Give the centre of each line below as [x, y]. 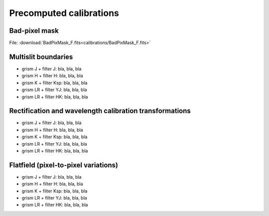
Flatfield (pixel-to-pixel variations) [64, 165]
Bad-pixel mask [34, 31]
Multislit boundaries [41, 57]
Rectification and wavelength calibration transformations [100, 111]
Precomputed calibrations [64, 13]
